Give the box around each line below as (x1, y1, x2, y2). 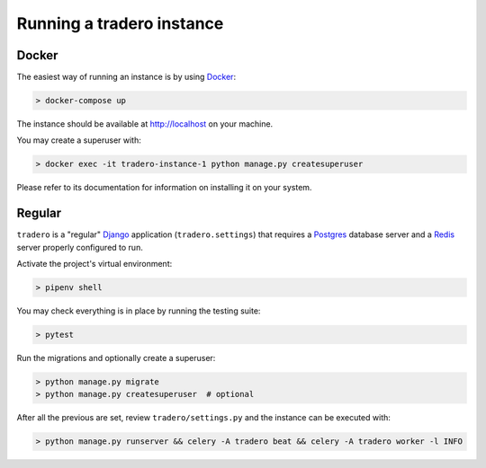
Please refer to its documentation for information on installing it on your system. (16, 182, 312, 193)
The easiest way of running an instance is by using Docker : (16, 72, 237, 83)
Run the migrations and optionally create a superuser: (16, 353, 216, 364)
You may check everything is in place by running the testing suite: (16, 305, 261, 316)
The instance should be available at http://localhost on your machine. (16, 119, 274, 129)
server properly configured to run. (16, 242, 143, 252)
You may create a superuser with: (16, 135, 141, 146)
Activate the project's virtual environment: (16, 259, 173, 269)
